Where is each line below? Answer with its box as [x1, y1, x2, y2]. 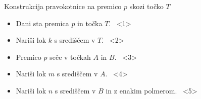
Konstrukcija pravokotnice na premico [4, 1, 122, 11]
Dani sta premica [16, 18, 69, 28]
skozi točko [129, 1, 164, 11]
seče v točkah [49, 51, 91, 62]
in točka [77, 18, 103, 28]
